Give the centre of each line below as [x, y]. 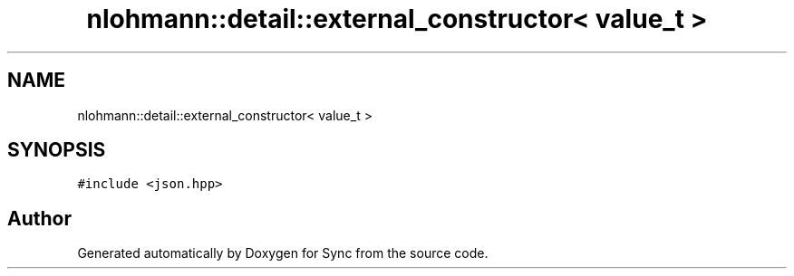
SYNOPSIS [57, 150]
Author [39, 218]
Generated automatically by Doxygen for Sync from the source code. [283, 253]
